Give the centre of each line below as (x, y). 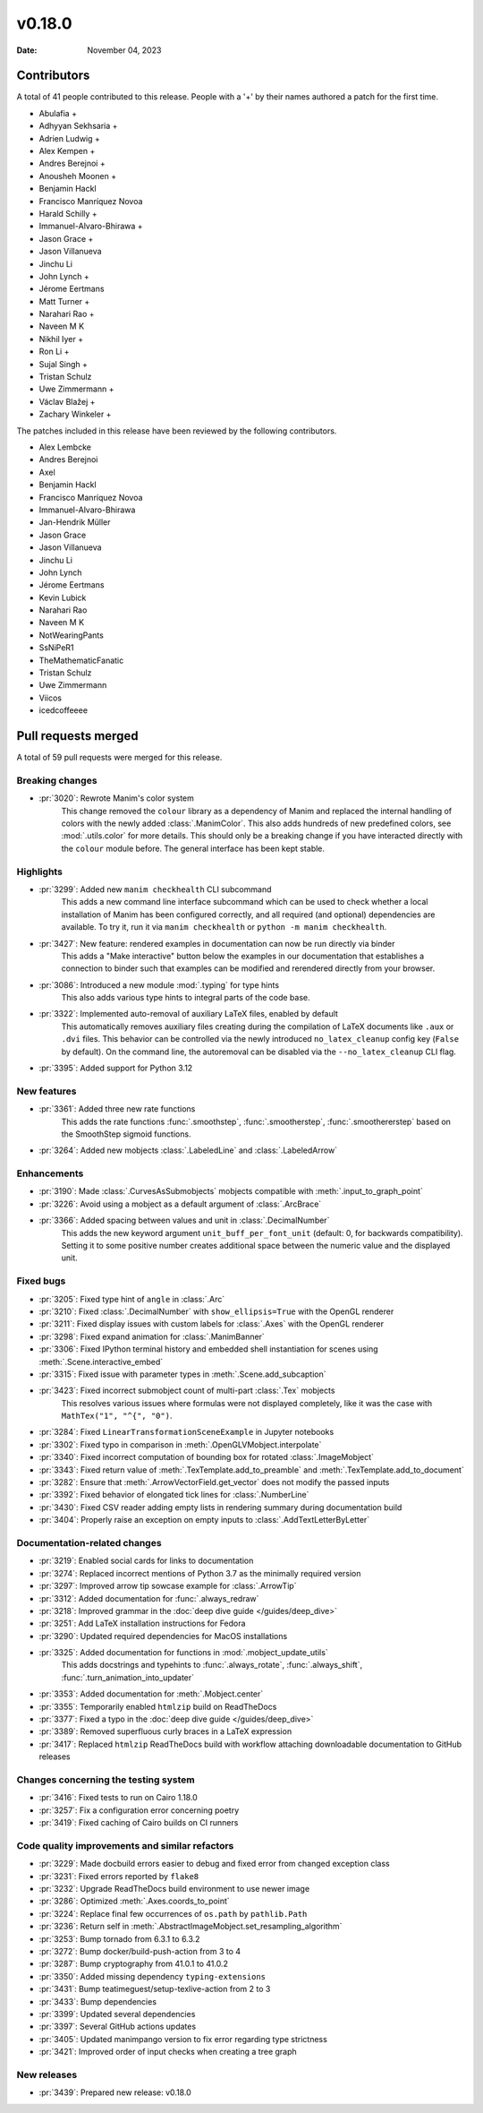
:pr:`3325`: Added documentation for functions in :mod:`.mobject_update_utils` (183, 1653)
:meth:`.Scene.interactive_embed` (101, 1361)
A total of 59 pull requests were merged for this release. (119, 758)
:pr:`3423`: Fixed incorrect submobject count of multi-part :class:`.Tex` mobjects (187, 1391)
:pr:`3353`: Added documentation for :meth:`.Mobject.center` (151, 1694)
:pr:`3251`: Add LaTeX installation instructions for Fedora (142, 1623)
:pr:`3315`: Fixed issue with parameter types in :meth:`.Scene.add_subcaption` (182, 1374)
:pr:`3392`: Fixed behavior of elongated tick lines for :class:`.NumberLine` (174, 1495)
